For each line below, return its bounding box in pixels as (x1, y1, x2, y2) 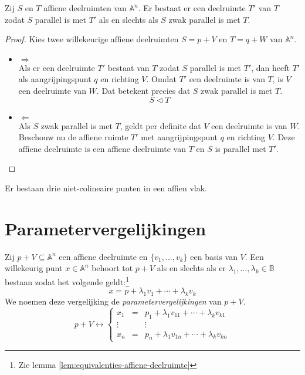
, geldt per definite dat (120, 119, 201, 131)
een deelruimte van (18, 84, 86, 96)
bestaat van (107, 61, 150, 73)
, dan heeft (251, 61, 290, 73)
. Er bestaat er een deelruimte (138, 2, 246, 13)
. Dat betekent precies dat (96, 84, 191, 96)
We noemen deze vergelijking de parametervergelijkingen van (5, 295, 222, 307)
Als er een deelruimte (18, 61, 95, 73)
